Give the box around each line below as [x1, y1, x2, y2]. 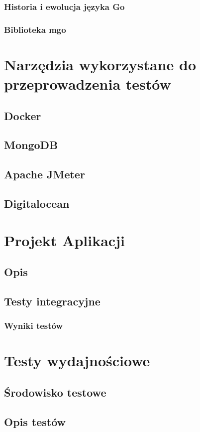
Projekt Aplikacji [4, 230, 125, 250]
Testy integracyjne [4, 293, 100, 308]
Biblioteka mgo [4, 23, 66, 35]
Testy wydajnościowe [4, 350, 150, 371]
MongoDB [4, 137, 58, 152]
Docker [4, 108, 41, 123]
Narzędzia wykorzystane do [4, 54, 196, 74]
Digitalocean [4, 195, 70, 211]
